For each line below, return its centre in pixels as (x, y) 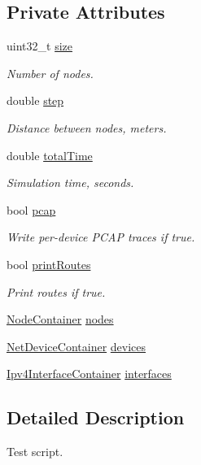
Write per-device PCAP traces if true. (101, 237)
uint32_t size (39, 46)
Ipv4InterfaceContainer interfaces (89, 374)
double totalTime (50, 155)
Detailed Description (96, 417)
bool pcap (31, 209)
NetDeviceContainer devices (76, 346)
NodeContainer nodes (60, 319)
